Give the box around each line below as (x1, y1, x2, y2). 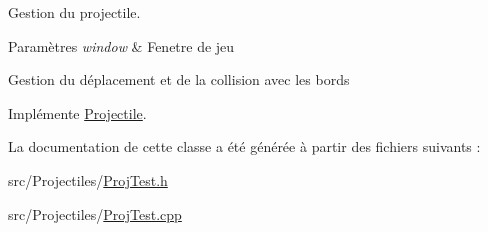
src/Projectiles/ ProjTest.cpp (8, 203, 182, 224)
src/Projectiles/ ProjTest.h (8, 169, 168, 190)
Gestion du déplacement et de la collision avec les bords (8, 69, 350, 90)
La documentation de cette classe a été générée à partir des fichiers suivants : (8, 136, 481, 157)
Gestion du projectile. (8, 2, 141, 22)
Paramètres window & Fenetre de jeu (8, 35, 235, 56)
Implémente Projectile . (8, 102, 147, 123)
